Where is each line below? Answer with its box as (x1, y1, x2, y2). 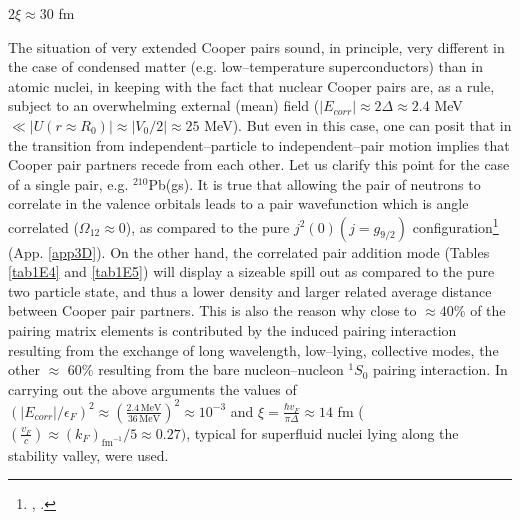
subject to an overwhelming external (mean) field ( (8, 95, 320, 116)
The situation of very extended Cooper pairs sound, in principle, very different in (8, 36, 505, 57)
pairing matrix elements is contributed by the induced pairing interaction (8, 319, 457, 340)
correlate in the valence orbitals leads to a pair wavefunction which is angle (8, 193, 469, 214)
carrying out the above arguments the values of (8, 378, 297, 399)
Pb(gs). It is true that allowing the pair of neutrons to (148, 173, 481, 194)
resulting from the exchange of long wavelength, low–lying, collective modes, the (8, 339, 499, 360)
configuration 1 (412, 213, 499, 237)
